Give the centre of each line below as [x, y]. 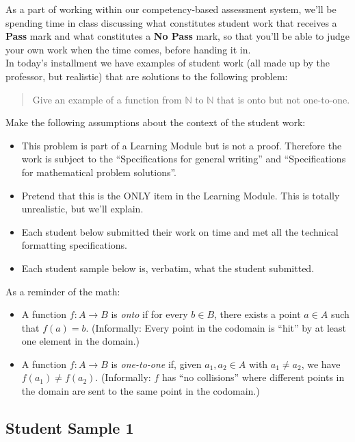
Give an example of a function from [107, 99]
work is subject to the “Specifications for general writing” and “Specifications [184, 159]
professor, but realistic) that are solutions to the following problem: [147, 76]
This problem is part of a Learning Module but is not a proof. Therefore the [182, 145]
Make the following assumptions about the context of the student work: [156, 122]
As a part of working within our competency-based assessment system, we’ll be [171, 9]
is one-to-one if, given [156, 364]
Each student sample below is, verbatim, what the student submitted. [168, 268]
